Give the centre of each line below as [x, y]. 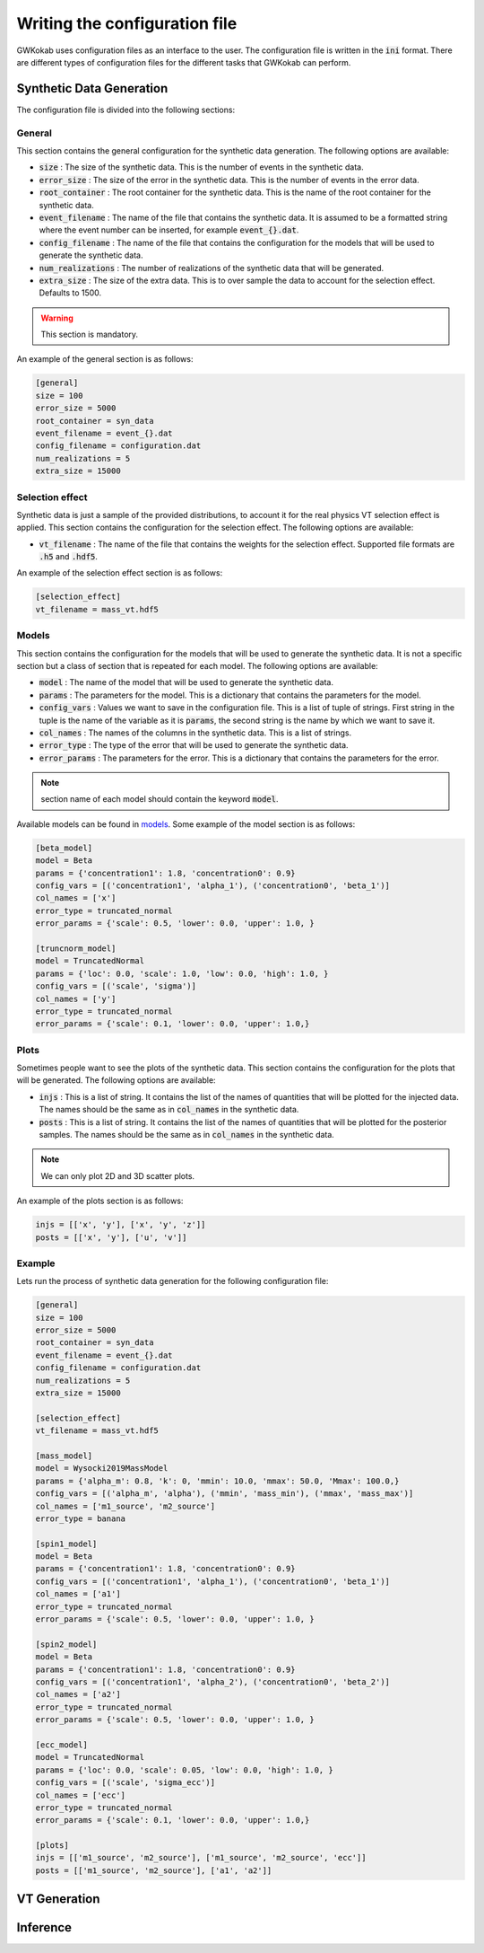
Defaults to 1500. [70, 293]
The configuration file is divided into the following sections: [126, 110]
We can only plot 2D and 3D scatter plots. [118, 1175]
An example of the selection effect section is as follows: [120, 573]
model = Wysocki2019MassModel [102, 1469]
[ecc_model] [62, 1745]
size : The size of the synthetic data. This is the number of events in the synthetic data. [201, 167]
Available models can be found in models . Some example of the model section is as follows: [186, 824]
